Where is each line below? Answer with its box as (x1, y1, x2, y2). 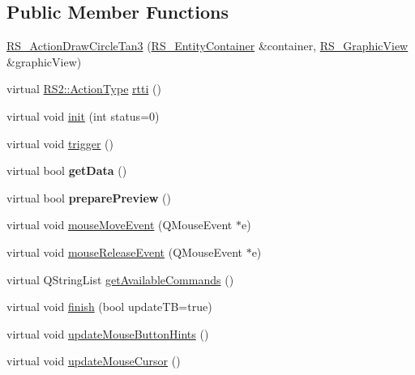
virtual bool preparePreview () (6, 189, 171, 206)
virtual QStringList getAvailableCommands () (6, 271, 234, 288)
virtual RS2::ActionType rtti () (6, 80, 161, 97)
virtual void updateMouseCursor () (6, 352, 181, 369)
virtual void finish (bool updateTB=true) (6, 298, 212, 315)
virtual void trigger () (6, 134, 113, 151)
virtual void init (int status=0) (6, 107, 160, 124)
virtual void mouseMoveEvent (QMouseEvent (6, 216, 233, 233)
